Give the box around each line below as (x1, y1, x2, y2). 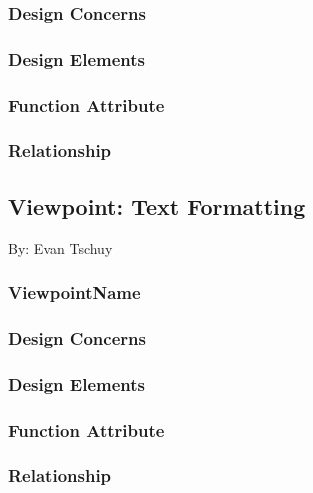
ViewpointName (8, 280, 141, 305)
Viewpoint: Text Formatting (8, 190, 306, 221)
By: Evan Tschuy (8, 237, 113, 258)
